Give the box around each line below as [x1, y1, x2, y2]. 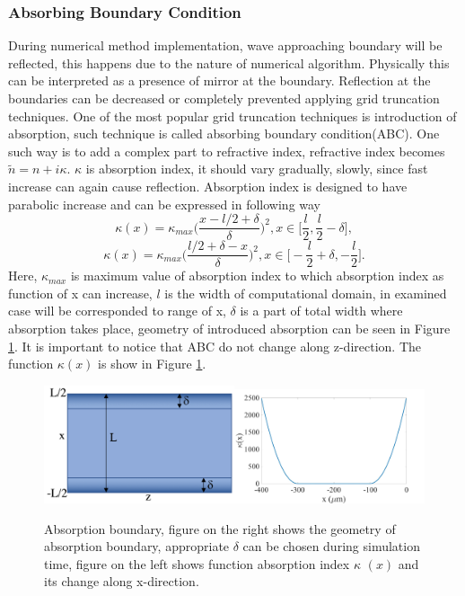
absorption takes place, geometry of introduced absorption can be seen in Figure [8, 319, 451, 338]
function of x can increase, [8, 283, 153, 302]
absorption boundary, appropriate [44, 537, 230, 556]
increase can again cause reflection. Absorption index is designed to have [8, 176, 408, 195]
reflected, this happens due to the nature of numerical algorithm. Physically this [8, 53, 450, 72]
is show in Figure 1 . [98, 354, 206, 373]
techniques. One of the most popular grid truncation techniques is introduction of [8, 106, 457, 125]
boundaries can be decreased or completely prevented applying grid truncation [8, 89, 440, 107]
